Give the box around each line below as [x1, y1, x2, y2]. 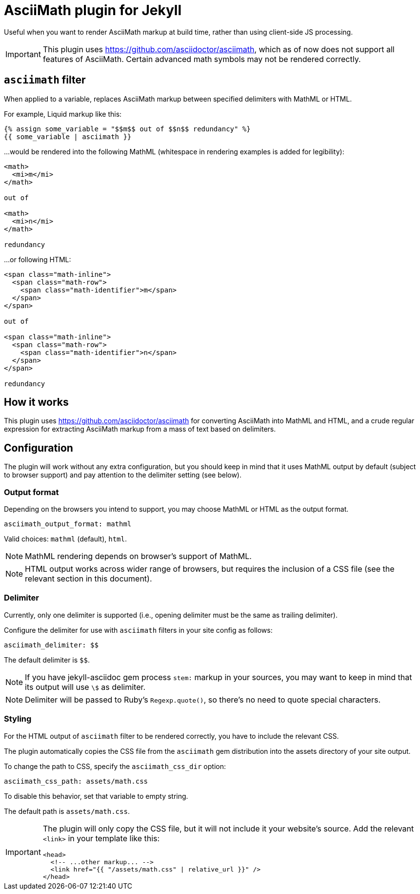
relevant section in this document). [25, 574, 152, 584]
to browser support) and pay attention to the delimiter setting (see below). [4, 471, 242, 479]
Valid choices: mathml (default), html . [4, 535, 127, 543]
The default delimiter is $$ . [4, 655, 90, 664]
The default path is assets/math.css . [4, 807, 130, 815]
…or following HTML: [4, 255, 71, 264]
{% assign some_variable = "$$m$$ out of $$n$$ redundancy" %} [4, 125, 251, 133]
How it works [4, 396, 69, 409]
